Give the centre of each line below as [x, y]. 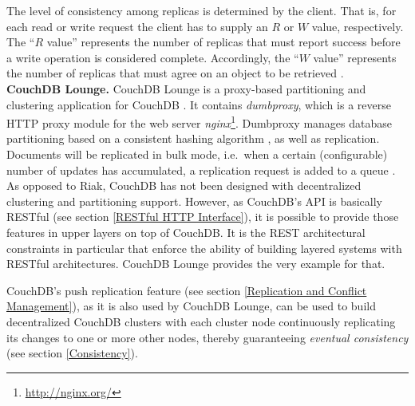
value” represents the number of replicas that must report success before [223, 42]
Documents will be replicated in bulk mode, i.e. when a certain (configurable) [197, 154]
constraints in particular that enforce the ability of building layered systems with [204, 248]
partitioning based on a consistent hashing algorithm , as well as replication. [193, 138]
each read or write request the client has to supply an [137, 26]
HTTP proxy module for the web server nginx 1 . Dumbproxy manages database [199, 122]
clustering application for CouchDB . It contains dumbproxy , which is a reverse [199, 104]
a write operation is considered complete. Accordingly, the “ [153, 57]
